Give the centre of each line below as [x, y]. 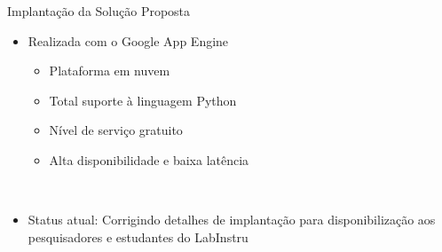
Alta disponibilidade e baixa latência [149, 159]
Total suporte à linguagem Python [143, 100]
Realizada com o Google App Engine [128, 40]
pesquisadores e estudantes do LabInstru [138, 236]
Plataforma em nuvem [110, 71]
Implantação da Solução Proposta [99, 11]
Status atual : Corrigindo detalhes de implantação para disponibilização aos [232, 220]
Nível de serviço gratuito [116, 130]
